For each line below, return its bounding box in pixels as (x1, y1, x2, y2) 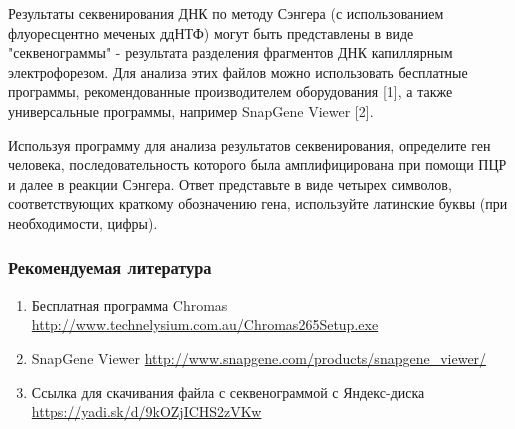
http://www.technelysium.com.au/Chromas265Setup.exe (31, 314, 379, 335)
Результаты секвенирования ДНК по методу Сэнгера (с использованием (8, 3, 444, 23)
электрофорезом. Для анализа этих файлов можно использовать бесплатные (8, 61, 468, 82)
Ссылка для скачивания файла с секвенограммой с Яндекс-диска (31, 381, 425, 402)
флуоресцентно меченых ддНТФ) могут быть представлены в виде (8, 22, 414, 43)
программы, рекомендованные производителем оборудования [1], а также (8, 81, 453, 102)
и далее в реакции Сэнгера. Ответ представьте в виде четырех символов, (8, 173, 452, 194)
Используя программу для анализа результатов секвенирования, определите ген (8, 134, 491, 155)
